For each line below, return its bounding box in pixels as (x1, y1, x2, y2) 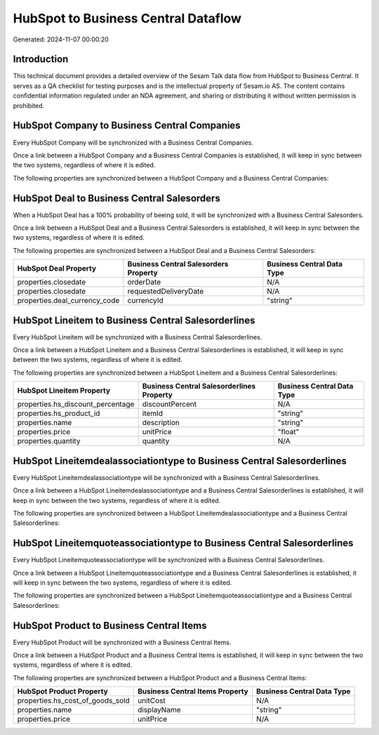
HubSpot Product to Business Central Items (13, 619, 207, 632)
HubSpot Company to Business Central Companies (13, 119, 241, 131)
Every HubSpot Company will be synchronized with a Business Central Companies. (13, 138, 254, 147)
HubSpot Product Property (17, 687, 108, 696)
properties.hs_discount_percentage (17, 399, 135, 409)
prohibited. (13, 101, 45, 110)
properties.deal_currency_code (17, 296, 120, 306)
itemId (142, 408, 163, 418)
